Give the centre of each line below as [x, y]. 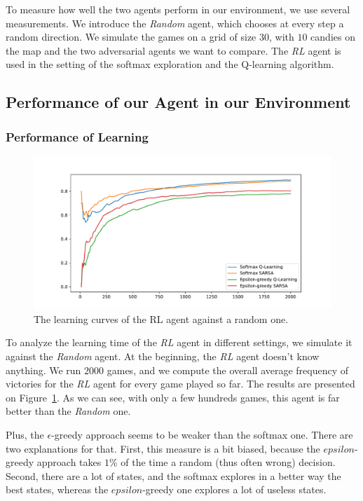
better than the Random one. [68, 411]
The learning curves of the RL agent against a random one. [161, 318]
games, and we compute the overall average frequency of [228, 370]
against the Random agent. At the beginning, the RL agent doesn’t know [163, 356]
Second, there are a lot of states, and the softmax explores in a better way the [173, 475]
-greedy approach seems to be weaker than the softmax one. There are [202, 434]
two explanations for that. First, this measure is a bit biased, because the [163, 448]
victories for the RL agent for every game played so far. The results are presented [180, 384]
